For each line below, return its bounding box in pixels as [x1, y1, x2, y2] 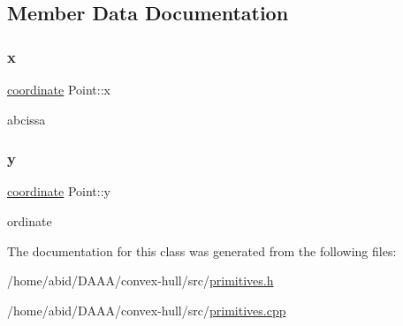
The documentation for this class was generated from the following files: [7, 241, 397, 260]
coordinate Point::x [7, 80, 110, 98]
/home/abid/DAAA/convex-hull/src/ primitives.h [7, 271, 274, 290]
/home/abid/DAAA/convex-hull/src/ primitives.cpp [7, 300, 286, 319]
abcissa [7, 110, 46, 128]
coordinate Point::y [7, 182, 110, 201]
